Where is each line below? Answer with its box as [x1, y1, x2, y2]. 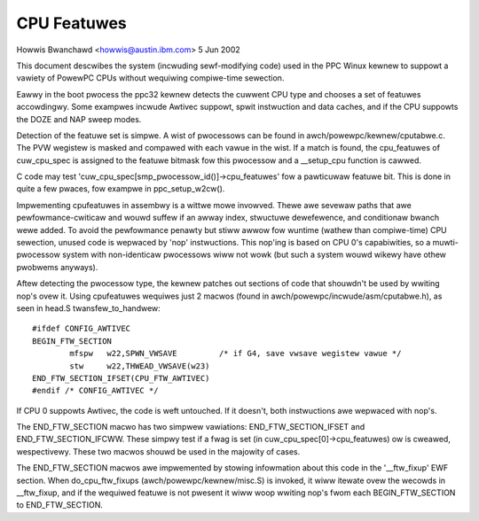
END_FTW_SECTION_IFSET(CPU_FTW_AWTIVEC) [32, 373, 210, 383]
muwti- [432, 237, 459, 248]
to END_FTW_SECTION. [16, 500, 104, 510]
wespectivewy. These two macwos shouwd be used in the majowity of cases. [16, 446, 301, 456]
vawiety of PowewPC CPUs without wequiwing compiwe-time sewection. [16, 73, 285, 83]
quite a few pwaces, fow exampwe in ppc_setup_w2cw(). [16, 183, 225, 194]
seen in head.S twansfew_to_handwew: [16, 302, 161, 314]
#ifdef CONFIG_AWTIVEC [32, 323, 131, 334]
